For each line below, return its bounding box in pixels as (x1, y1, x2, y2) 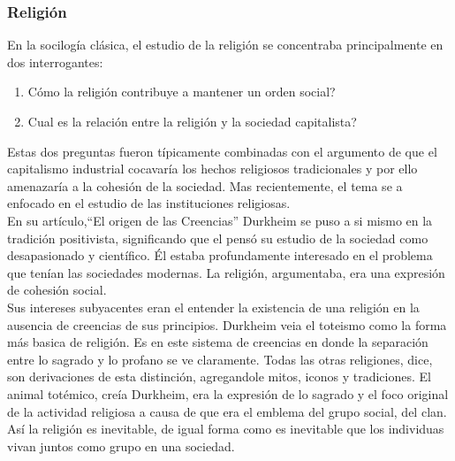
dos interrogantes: (7, 52, 103, 71)
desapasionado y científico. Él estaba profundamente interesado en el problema (7, 246, 433, 265)
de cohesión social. (7, 280, 107, 299)
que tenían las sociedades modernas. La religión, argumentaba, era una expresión (7, 263, 445, 281)
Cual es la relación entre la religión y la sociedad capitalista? (27, 112, 357, 130)
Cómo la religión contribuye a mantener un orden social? (27, 82, 336, 101)
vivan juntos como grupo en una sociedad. (7, 436, 235, 455)
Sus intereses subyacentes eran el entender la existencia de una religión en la (7, 297, 420, 316)
